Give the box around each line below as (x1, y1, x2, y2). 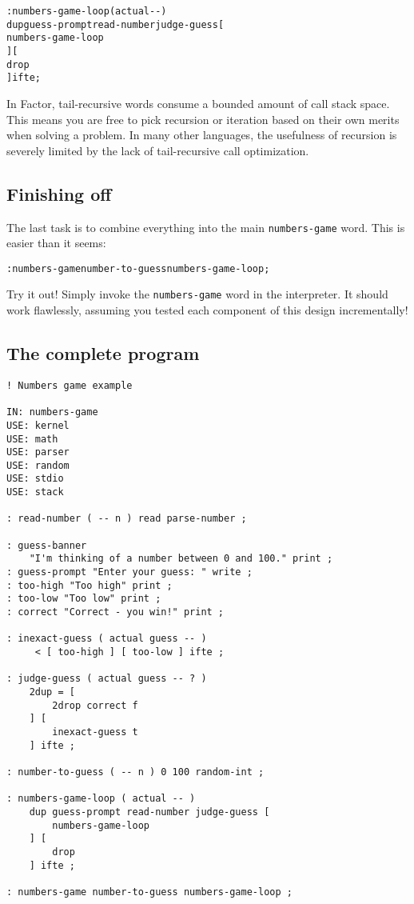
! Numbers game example (6, 379, 133, 391)
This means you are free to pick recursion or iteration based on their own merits (6, 110, 400, 127)
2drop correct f (52, 699, 138, 711)
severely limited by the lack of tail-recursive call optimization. (6, 142, 309, 158)
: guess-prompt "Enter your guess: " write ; (6, 566, 253, 578)
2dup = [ (29, 686, 75, 698)
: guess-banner (6, 539, 87, 551)
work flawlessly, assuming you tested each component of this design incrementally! (6, 302, 408, 318)
